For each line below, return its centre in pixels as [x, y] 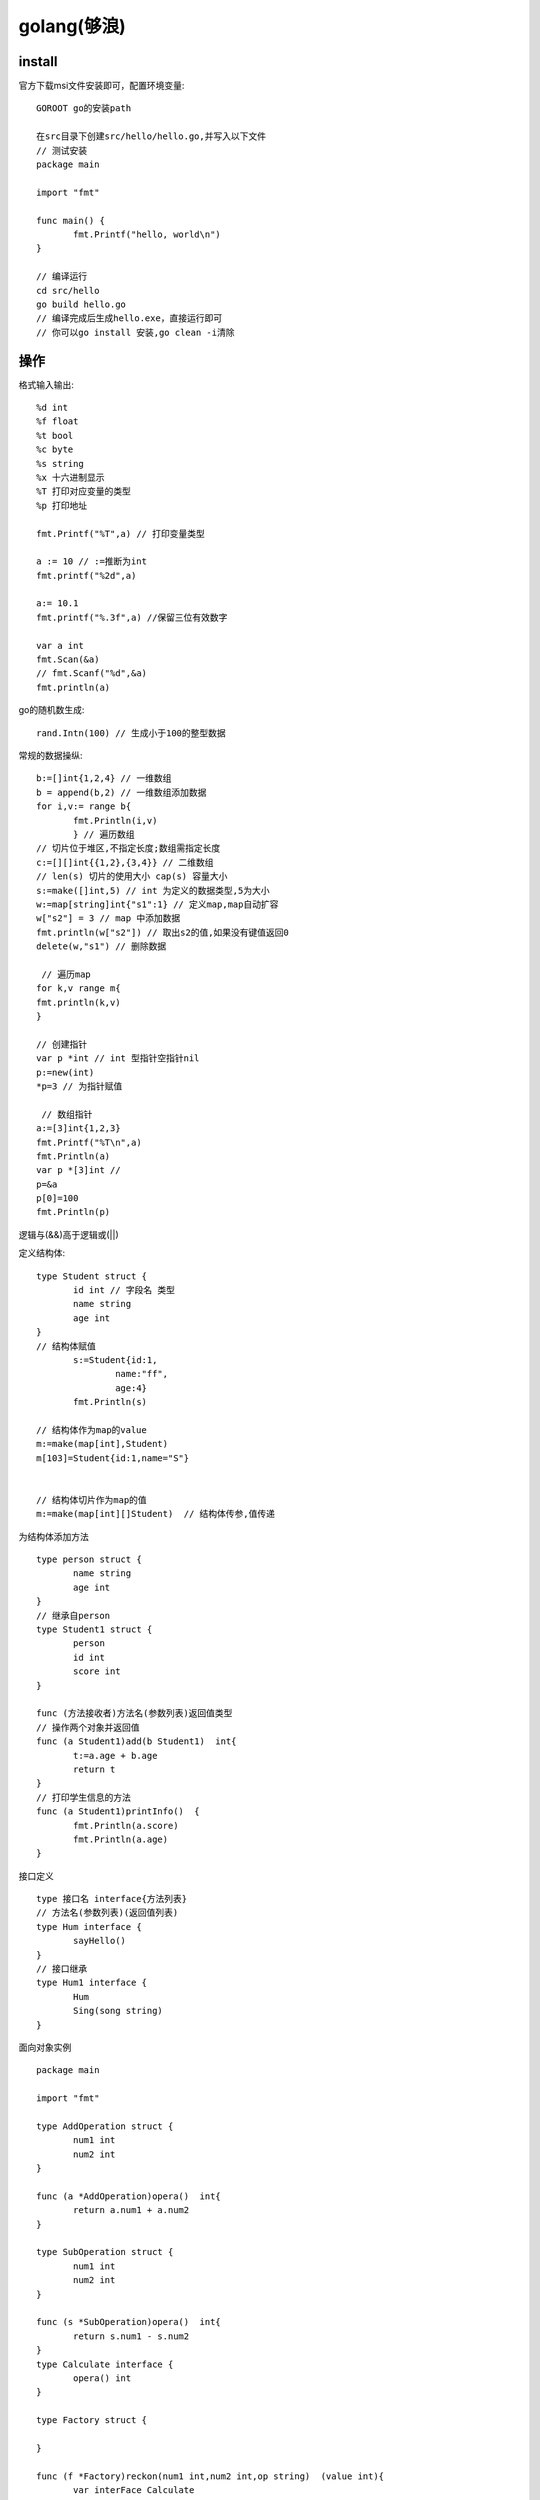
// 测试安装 [62, 150]
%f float [57, 421]
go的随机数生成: [51, 710]
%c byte [55, 449]
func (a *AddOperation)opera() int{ [129, 2196]
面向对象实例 [45, 2047]
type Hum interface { [89, 1926]
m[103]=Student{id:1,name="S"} [113, 1458]
